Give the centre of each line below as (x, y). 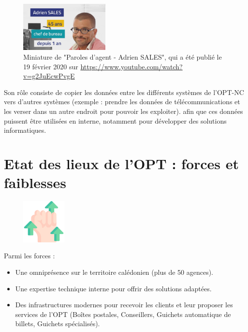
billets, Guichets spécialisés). (58, 324)
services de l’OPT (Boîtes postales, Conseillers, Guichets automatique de (123, 314)
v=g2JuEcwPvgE (49, 76)
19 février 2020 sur (51, 66)
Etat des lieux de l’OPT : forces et (122, 163)
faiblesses (35, 182)
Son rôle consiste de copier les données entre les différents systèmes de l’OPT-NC (124, 92)
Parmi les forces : (29, 256)
